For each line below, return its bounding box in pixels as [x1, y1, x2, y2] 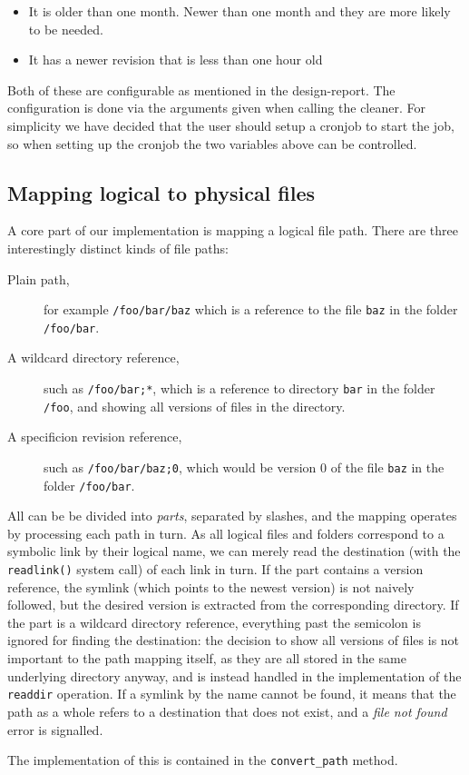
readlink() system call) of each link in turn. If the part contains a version [7, 560, 424, 579]
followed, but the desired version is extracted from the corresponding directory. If [7, 595, 459, 614]
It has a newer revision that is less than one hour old [28, 50, 323, 69]
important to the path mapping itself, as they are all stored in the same [7, 649, 406, 668]
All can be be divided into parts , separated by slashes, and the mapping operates [7, 506, 457, 525]
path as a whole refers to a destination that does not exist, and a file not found [7, 701, 447, 720]
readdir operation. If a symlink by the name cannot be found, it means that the [7, 684, 456, 703]
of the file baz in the [330, 457, 445, 476]
